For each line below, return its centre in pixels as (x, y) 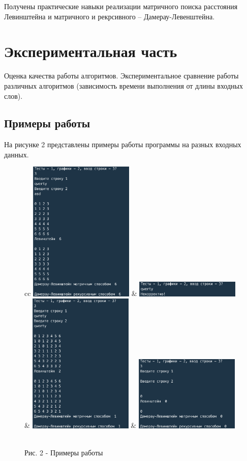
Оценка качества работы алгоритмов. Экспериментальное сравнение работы (121, 76)
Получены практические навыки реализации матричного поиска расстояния (121, 6)
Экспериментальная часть (91, 51)
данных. (17, 154)
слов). (13, 96)
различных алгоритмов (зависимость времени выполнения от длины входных (123, 85)
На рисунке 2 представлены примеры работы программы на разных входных (123, 144)
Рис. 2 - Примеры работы (64, 452)
